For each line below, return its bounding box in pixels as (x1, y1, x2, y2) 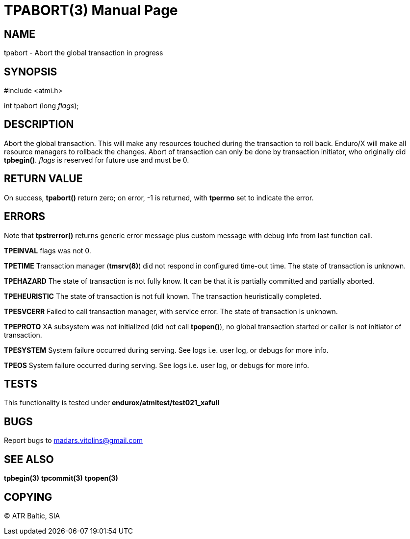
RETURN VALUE (4, 172, 83, 185)
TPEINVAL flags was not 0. (4, 246, 91, 255)
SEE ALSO (4, 453, 54, 465)
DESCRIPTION (4, 118, 74, 131)
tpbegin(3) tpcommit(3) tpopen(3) (4, 474, 118, 483)
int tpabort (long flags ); (4, 101, 79, 110)
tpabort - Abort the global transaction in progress (4, 49, 163, 57)
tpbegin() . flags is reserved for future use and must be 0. (4, 155, 189, 164)
